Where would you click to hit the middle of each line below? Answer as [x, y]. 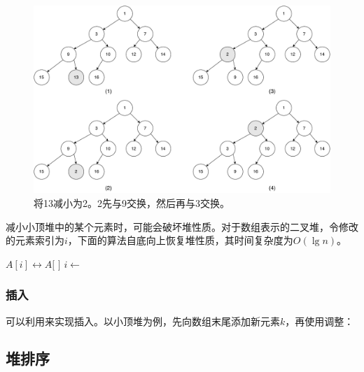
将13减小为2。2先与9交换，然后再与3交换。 [132, 202]
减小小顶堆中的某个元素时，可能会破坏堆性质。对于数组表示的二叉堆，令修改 [182, 226]
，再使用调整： [320, 321]
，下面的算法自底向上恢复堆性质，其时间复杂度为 [180, 240]
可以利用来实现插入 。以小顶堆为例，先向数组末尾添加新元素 [143, 321]
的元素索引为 [35, 240]
